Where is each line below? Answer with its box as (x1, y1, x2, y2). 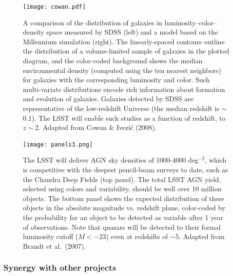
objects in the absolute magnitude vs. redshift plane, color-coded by (23, 202, 226, 213)
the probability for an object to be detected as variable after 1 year (23, 212, 223, 222)
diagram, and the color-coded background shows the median (23, 55, 203, 66)
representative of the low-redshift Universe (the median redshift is (23, 103, 219, 113)
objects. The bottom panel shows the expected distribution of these (23, 193, 225, 203)
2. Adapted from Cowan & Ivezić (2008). (35, 122, 156, 132)
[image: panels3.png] (23, 141, 93, 148)
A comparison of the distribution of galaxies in (23, 17, 162, 27)
